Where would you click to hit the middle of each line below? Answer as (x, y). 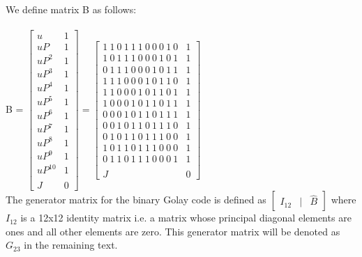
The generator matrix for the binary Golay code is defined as (136, 200)
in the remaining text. (71, 245)
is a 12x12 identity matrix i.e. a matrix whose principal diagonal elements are (186, 218)
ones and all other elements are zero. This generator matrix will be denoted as (173, 231)
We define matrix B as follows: (71, 9)
